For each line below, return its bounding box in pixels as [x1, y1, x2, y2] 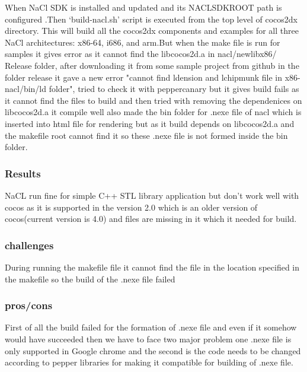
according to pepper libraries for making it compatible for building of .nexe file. [5, 356, 293, 368]
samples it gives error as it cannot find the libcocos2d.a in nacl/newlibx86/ [5, 47, 277, 60]
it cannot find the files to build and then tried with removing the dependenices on [5, 94, 302, 106]
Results [5, 166, 41, 180]
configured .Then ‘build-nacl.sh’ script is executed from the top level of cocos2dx [5, 12, 298, 25]
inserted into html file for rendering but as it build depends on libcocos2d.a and [5, 117, 295, 129]
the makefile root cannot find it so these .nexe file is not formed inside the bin [5, 129, 288, 141]
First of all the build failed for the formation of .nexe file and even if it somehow [5, 321, 297, 333]
